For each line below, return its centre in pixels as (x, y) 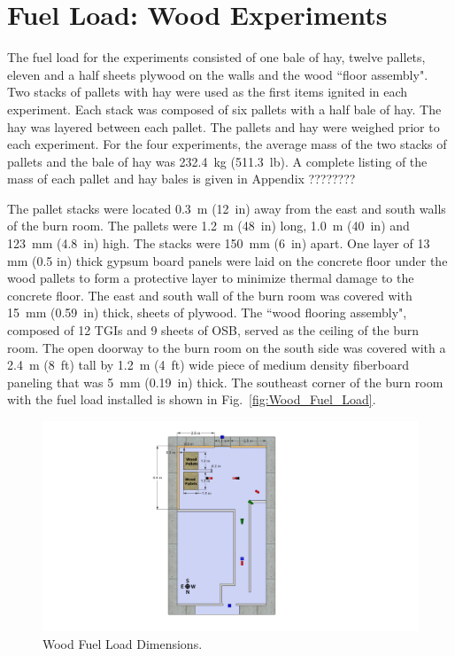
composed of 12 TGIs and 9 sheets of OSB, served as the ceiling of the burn (213, 330)
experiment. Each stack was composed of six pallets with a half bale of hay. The (224, 109)
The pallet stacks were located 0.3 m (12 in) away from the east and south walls (227, 208)
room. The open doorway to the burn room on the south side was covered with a (227, 347)
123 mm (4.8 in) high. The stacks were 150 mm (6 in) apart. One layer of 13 (219, 243)
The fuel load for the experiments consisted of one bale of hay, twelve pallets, (216, 57)
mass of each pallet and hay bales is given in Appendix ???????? (181, 179)
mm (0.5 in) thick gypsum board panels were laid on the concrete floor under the (227, 260)
